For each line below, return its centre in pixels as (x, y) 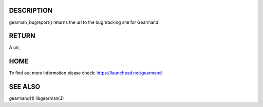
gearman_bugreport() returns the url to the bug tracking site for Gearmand (84, 22)
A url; (14, 47)
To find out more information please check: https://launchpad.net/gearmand (85, 73)
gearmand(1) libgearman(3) (37, 98)
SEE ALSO (25, 87)
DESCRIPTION (31, 10)
